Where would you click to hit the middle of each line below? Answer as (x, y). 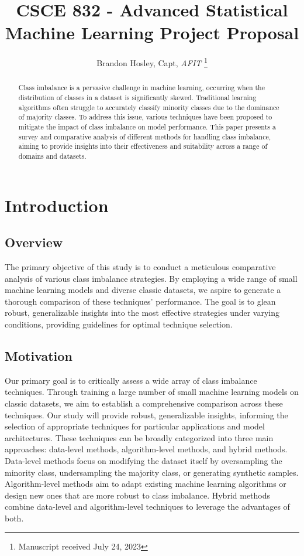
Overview (34, 242)
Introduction (57, 205)
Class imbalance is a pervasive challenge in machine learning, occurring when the (141, 88)
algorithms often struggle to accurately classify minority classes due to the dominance (149, 107)
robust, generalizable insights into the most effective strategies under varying (142, 313)
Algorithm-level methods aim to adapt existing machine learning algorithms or (146, 484)
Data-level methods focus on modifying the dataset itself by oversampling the (144, 460)
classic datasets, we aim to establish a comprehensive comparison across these (144, 403)
